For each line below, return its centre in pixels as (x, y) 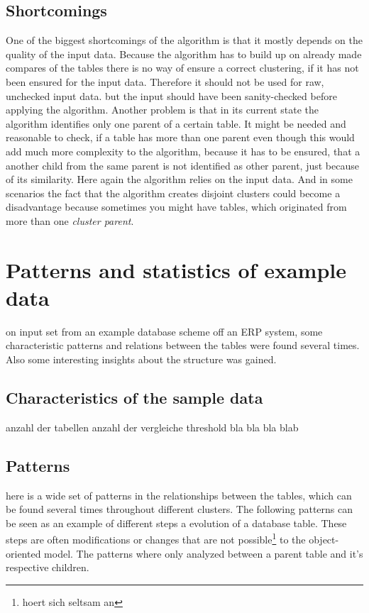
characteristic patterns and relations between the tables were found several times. (183, 345)
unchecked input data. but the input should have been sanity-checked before (171, 95)
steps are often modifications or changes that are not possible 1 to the (156, 539)
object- (324, 540)
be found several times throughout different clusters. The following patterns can (180, 509)
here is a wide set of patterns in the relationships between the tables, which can (179, 495)
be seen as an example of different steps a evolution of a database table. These (176, 523)
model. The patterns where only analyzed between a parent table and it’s (204, 553)
